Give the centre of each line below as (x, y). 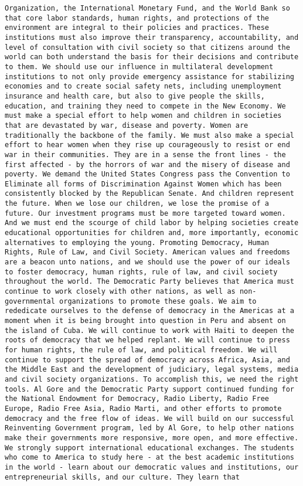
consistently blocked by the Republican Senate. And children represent (149, 194)
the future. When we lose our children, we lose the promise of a (137, 204)
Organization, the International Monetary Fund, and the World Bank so (147, 8)
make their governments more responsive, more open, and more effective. (152, 438)
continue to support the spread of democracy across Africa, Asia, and (147, 360)
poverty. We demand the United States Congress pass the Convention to (147, 174)
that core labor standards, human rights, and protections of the (137, 18)
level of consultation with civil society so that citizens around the (147, 47)
